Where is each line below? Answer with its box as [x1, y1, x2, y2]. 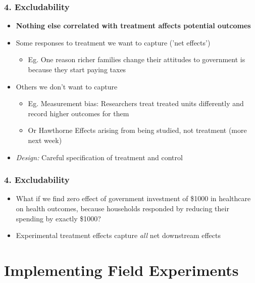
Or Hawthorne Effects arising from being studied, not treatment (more [28, 125, 247, 135]
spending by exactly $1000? [16, 213, 101, 223]
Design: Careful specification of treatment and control [16, 152, 183, 162]
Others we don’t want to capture [16, 81, 118, 91]
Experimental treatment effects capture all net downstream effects [16, 230, 221, 241]
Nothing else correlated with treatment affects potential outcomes [16, 20, 251, 31]
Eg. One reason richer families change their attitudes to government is [28, 54, 245, 65]
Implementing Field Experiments [4, 259, 239, 280]
